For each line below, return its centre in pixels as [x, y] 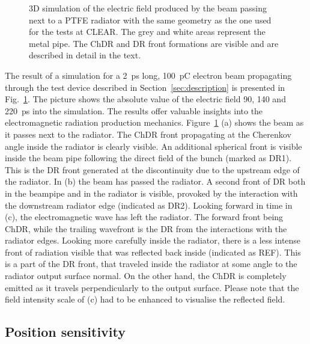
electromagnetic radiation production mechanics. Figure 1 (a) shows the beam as [154, 122]
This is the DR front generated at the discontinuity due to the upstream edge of [152, 169]
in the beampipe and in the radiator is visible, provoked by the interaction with [151, 193]
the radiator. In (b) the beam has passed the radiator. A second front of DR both [155, 181]
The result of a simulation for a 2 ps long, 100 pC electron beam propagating [148, 75]
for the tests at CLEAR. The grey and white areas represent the [147, 32]
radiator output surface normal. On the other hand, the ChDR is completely [146, 276]
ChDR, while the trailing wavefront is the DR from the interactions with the [146, 228]
